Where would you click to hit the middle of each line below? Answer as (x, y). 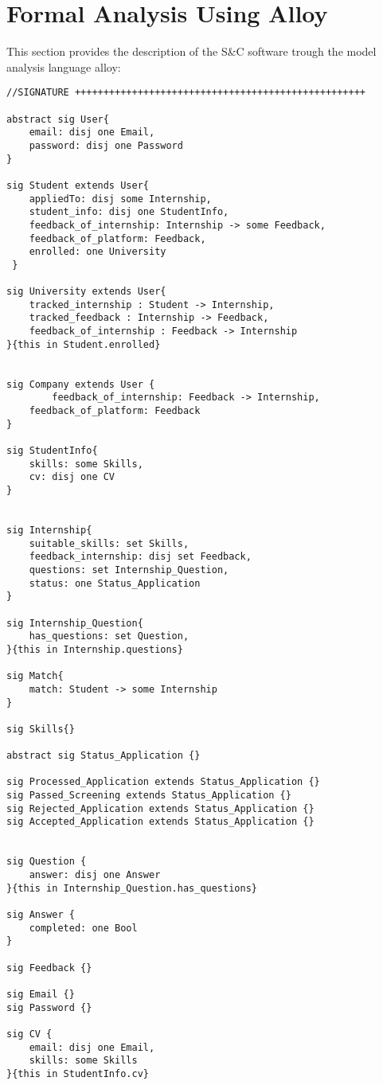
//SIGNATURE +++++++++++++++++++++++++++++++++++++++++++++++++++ (186, 93)
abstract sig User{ (58, 119)
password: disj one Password (106, 145)
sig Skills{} (41, 729)
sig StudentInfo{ (52, 451)
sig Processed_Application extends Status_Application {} (163, 782)
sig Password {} (49, 1007)
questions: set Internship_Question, (129, 570)
